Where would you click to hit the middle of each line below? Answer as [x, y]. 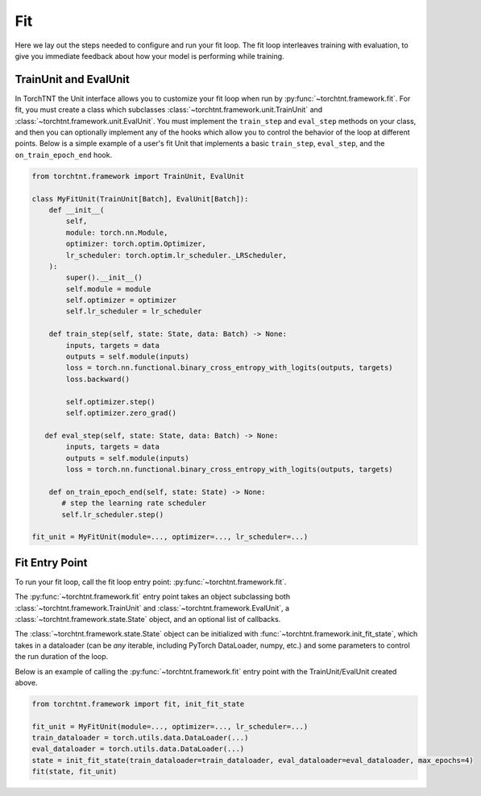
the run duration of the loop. [62, 657]
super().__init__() [104, 278]
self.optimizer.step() [111, 402]
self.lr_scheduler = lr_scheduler [134, 311]
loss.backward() [98, 379]
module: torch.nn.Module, [117, 232]
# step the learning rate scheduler [134, 503]
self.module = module [108, 289]
